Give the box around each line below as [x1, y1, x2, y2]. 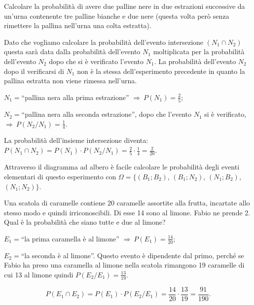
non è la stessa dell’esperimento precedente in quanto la [77, 66, 245, 76]
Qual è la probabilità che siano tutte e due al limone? [4, 217, 166, 227]
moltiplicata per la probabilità [153, 46, 245, 57]
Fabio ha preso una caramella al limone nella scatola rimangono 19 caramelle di [4, 260, 245, 270]
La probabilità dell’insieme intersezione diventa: [4, 135, 148, 145]
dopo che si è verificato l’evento [49, 56, 144, 66]
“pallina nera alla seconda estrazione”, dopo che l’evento [21, 109, 191, 119]
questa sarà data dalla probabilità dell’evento [4, 46, 141, 57]
